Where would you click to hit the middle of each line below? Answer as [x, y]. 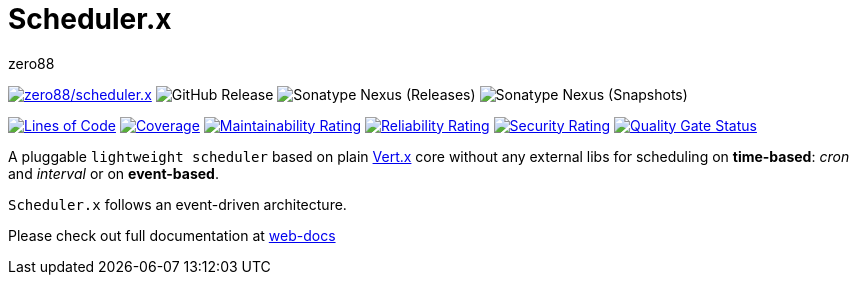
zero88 [31, 63]
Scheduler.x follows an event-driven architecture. [177, 204]
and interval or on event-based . [113, 173]
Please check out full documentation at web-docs [172, 235]
